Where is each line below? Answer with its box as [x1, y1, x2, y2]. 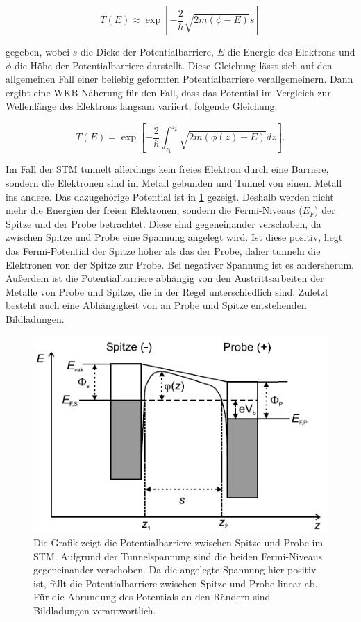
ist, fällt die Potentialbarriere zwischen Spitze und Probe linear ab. [33, 575, 318, 590]
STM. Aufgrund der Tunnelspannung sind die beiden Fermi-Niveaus [33, 548, 322, 563]
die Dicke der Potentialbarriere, [81, 44, 214, 58]
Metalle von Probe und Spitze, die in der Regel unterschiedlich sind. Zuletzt [6, 284, 329, 299]
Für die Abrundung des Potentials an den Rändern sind [33, 589, 271, 604]
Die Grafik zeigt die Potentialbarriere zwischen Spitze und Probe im [33, 535, 324, 549]
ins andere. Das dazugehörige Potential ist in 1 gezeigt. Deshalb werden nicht [6, 189, 334, 203]
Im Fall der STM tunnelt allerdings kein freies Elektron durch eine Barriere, [6, 162, 329, 176]
